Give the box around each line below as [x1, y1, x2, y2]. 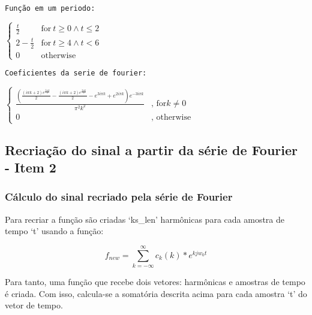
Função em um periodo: [5, 4, 95, 13]
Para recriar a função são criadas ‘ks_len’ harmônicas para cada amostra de [5, 213, 284, 225]
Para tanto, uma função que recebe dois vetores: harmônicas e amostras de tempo [5, 275, 305, 288]
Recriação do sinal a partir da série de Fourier [5, 140, 298, 159]
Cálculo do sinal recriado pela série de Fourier [5, 189, 233, 204]
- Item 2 [5, 158, 56, 177]
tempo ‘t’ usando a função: [5, 225, 104, 237]
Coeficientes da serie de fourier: [5, 68, 147, 77]
